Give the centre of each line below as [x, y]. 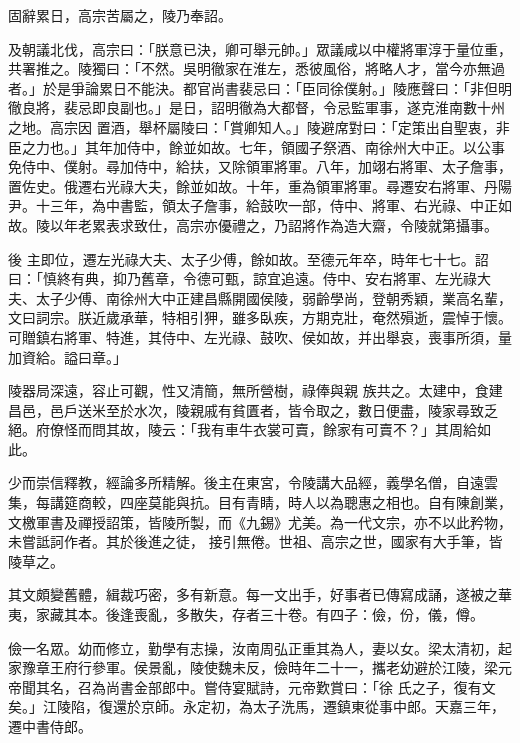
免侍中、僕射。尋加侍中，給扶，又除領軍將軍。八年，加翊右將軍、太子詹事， [260, 166]
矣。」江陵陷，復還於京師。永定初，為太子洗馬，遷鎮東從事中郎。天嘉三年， [256, 706]
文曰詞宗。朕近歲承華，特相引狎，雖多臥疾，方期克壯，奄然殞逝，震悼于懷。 [260, 317]
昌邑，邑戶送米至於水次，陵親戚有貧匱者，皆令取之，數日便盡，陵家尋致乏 [253, 409]
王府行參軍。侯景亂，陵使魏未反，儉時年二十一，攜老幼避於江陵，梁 [273, 667]
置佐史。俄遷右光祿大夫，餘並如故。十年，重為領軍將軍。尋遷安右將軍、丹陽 [260, 185]
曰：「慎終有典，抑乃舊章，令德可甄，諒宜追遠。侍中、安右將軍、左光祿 [242, 278]
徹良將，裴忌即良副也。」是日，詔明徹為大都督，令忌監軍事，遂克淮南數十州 [256, 107]
